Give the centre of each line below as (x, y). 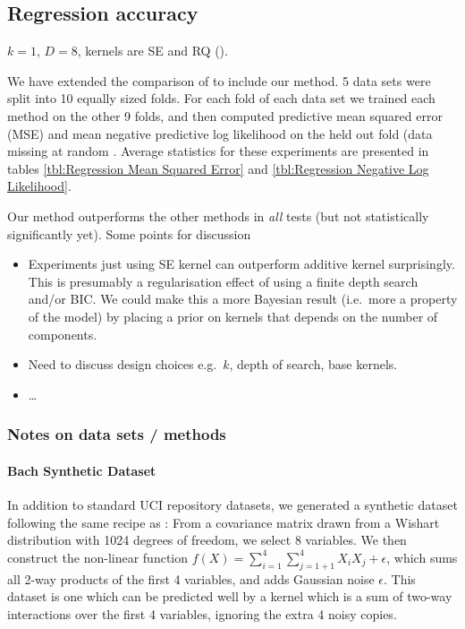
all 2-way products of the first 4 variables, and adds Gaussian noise (191, 578)
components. (63, 334)
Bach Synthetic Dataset (82, 470)
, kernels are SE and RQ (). (152, 51)
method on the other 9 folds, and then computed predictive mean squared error (225, 115)
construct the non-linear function (98, 557)
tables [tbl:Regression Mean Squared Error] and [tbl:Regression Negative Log (218, 168)
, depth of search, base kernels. (313, 364)
